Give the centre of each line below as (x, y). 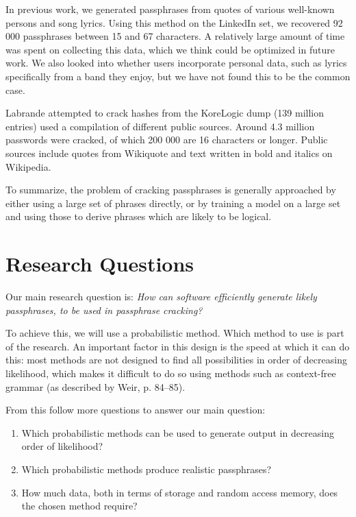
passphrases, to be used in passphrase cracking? (104, 310)
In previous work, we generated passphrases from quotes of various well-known (170, 9)
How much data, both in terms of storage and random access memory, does (180, 492)
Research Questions (100, 264)
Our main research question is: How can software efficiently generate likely (161, 297)
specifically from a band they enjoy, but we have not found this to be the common (178, 76)
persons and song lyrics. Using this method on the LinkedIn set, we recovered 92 (174, 22)
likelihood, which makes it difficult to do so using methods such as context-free (171, 373)
